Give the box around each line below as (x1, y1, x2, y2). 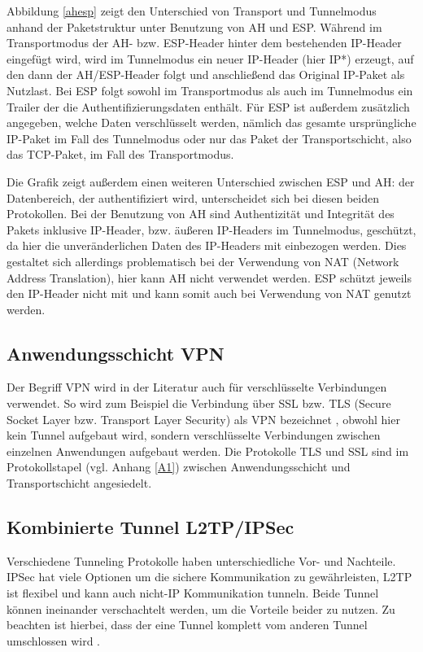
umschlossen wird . (7, 632, 100, 649)
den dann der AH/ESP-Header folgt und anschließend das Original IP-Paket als (7, 66, 405, 83)
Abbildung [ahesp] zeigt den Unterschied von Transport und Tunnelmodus (7, 2, 377, 19)
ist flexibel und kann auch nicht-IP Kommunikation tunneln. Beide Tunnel (7, 584, 379, 602)
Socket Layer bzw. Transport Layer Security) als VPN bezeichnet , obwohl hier (7, 410, 400, 427)
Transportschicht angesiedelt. (7, 475, 152, 492)
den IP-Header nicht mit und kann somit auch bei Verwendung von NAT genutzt (7, 285, 412, 302)
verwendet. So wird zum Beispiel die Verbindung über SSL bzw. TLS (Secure (7, 395, 391, 412)
